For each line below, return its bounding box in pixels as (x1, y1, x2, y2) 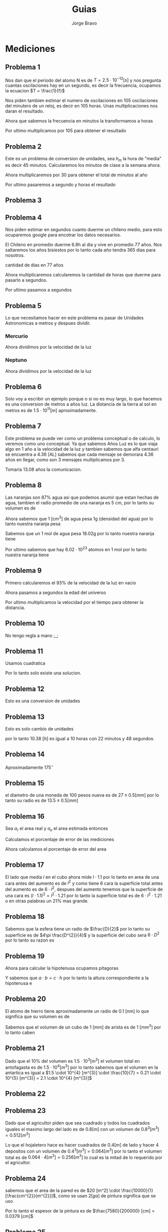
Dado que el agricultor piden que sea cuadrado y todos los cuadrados (5, 1119, 150, 1126)
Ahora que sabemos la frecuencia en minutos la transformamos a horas (5, 118, 153, 124)
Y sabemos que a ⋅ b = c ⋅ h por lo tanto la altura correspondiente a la (5, 975, 149, 981)
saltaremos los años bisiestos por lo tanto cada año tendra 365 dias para (5, 247, 156, 253)
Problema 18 (5, 912, 45, 921)
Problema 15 (5, 779, 45, 787)
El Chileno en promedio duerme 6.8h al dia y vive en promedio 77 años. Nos (5, 242, 162, 248)
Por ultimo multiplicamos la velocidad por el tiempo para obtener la (5, 599, 144, 605)
